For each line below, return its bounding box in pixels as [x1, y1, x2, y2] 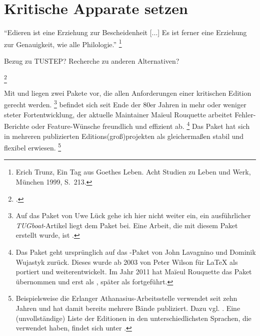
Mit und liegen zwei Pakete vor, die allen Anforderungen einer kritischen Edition [4, 87, 251, 98]
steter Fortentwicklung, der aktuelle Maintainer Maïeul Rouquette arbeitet [4, 109, 232, 119]
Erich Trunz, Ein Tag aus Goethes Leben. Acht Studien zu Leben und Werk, [15, 166, 251, 177]
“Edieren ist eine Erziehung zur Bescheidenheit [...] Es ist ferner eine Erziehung [4, 27, 247, 38]
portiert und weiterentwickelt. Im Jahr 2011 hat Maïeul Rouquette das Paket [15, 266, 252, 277]
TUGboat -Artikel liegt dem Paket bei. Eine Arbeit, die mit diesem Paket [15, 220, 238, 230]
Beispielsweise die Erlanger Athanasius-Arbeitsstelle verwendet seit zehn [15, 293, 237, 303]
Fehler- [234, 109, 256, 119]
